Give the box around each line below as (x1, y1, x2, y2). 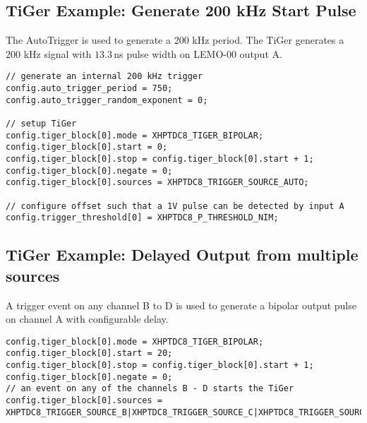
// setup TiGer (6, 119, 77, 129)
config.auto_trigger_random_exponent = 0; (6, 95, 208, 105)
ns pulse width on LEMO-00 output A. (114, 46, 282, 61)
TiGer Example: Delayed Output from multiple (6, 244, 359, 266)
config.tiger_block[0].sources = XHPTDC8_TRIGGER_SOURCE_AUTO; (6, 177, 309, 188)
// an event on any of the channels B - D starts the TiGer (6, 383, 294, 394)
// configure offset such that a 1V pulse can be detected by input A (6, 201, 344, 211)
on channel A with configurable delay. (6, 311, 169, 326)
